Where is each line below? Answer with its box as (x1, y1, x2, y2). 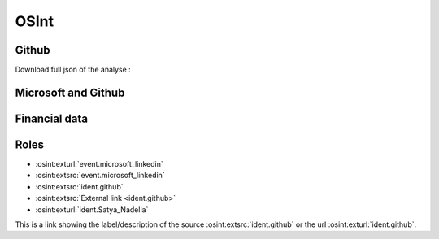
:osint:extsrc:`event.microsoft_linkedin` (35, 171, 166, 180)
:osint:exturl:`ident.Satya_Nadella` (35, 204, 149, 215)
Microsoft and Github (15, 85, 125, 99)
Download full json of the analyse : (15, 65, 132, 75)
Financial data (15, 111, 89, 125)
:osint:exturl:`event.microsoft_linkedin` (35, 159, 164, 168)
